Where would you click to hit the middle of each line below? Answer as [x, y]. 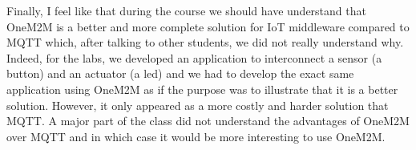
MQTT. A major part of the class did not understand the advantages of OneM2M [208, 121]
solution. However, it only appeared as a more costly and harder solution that [198, 105]
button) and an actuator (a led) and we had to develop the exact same [180, 73]
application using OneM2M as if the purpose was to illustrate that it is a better [202, 89]
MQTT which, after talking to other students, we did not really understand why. [205, 42]
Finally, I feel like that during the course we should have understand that [186, 10]
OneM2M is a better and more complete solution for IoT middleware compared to [208, 26]
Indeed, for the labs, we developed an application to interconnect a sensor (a [194, 57]
